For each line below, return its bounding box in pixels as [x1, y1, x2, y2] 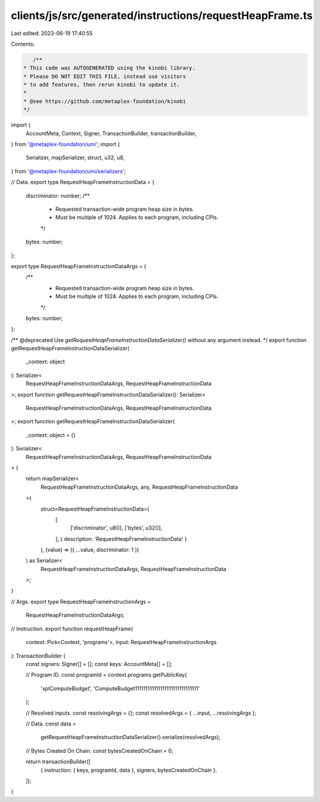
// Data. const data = [25, 720, 76, 727]
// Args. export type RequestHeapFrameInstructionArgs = [11, 598, 151, 606]
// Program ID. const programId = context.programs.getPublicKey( [25, 671, 187, 679]
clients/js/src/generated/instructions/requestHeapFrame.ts [11, 9, 313, 22]
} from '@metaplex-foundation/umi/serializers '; [11, 167, 126, 175]
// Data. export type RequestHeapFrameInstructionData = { [11, 179, 155, 186]
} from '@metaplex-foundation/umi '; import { [11, 141, 120, 148]
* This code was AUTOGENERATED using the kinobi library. [23, 65, 196, 71]
